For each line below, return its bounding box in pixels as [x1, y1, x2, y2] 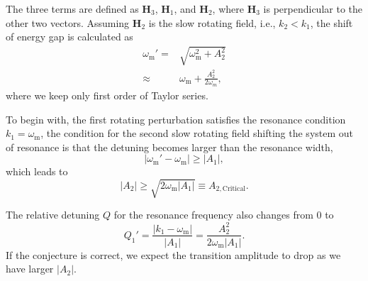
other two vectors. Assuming [6, 15, 130, 30]
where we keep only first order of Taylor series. [6, 87, 208, 102]
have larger [6, 261, 54, 276]
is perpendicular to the [263, 1, 362, 16]
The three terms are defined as [6, 1, 139, 16]
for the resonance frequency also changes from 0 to [113, 207, 334, 222]
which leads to [6, 164, 68, 179]
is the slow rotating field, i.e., [148, 15, 276, 30]
